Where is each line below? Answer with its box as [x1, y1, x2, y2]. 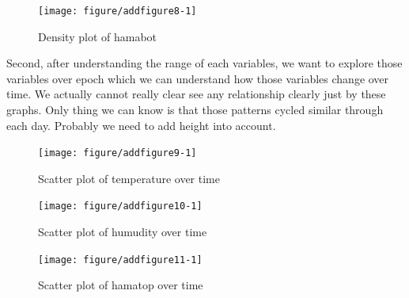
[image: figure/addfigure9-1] [38, 147, 197, 159]
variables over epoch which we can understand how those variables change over [6, 70, 389, 86]
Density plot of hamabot [38, 28, 157, 44]
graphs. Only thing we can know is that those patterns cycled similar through [6, 101, 384, 118]
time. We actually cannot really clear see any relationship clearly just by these [6, 86, 386, 102]
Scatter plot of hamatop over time [38, 277, 203, 293]
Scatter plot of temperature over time [38, 170, 220, 186]
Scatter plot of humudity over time [38, 223, 207, 240]
